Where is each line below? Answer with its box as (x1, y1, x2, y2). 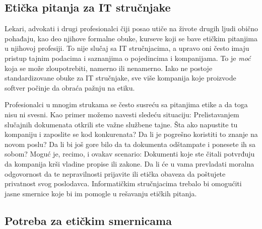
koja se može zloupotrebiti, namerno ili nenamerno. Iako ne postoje (5, 62, 213, 73)
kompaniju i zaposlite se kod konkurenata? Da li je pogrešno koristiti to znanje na (5, 129, 258, 139)
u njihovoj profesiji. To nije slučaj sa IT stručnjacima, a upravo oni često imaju (5, 43, 249, 53)
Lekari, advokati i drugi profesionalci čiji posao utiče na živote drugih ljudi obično (5, 23, 258, 34)
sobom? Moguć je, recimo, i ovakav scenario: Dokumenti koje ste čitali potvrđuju (5, 148, 255, 159)
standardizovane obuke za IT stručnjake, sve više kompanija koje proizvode (5, 72, 236, 83)
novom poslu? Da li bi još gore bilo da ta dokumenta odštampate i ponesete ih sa (5, 138, 255, 149)
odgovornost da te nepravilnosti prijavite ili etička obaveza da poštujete (5, 168, 226, 179)
